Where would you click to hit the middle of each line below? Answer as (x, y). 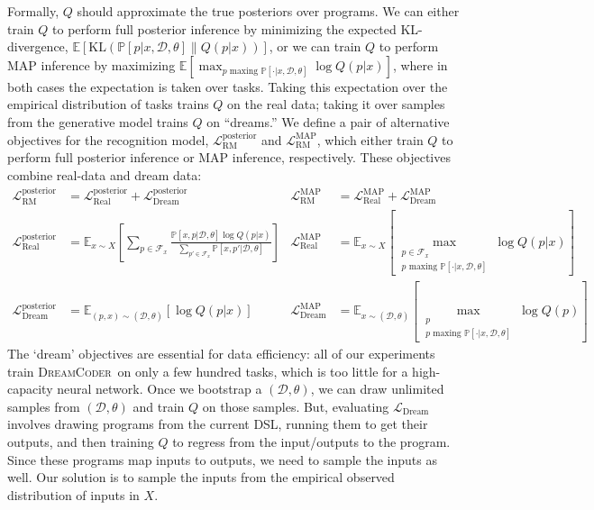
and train (159, 406)
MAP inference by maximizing (91, 64)
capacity (30, 389)
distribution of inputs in (73, 494)
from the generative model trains (98, 121)
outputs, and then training (81, 442)
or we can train (319, 46)
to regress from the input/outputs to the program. (311, 442)
